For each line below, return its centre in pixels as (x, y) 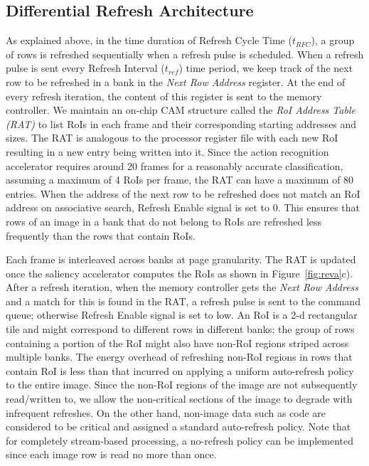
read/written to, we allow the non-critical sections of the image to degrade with (179, 399)
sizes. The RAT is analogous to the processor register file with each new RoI (172, 138)
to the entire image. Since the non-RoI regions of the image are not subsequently (182, 385)
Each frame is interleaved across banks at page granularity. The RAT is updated (181, 259)
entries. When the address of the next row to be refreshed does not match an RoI (183, 193)
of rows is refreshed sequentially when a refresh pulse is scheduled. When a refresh (185, 54)
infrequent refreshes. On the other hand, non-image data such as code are (166, 412)
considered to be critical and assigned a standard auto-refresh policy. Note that (178, 427)
